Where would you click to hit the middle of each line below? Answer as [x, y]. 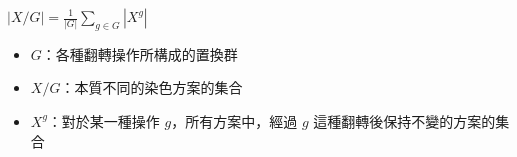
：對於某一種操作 [103, 120]
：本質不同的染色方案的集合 [151, 87]
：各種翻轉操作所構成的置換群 [139, 53]
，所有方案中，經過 [234, 120]
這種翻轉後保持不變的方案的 [404, 120]
